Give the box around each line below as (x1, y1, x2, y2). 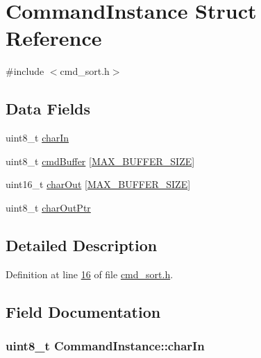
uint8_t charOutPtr (6, 200, 91, 214)
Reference (6, 24, 102, 52)
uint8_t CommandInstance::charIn (6, 336, 205, 354)
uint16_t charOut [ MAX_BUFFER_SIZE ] (6, 177, 191, 191)
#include (6, 64, 44, 78)
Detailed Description (6, 234, 158, 255)
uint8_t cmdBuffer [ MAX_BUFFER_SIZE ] (6, 153, 195, 168)
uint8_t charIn (6, 130, 69, 145)
